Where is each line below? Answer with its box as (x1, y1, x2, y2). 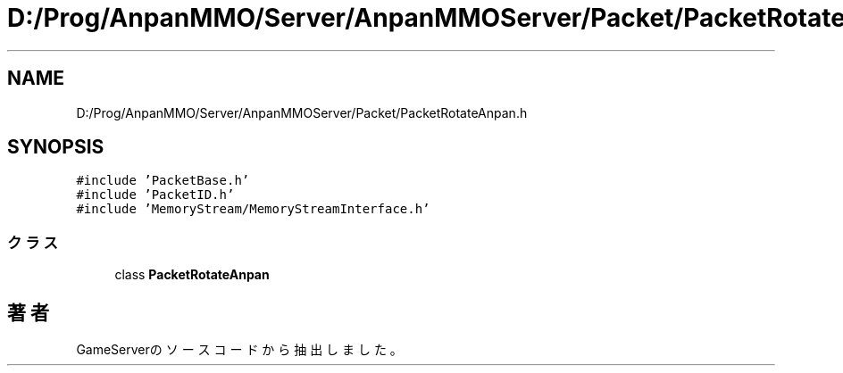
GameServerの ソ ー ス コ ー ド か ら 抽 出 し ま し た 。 (76, 342, 403, 358)
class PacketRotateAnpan (114, 267, 270, 283)
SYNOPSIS (7, 136, 104, 159)
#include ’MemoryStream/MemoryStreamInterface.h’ (76, 202, 430, 217)
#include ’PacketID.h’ (76, 187, 235, 203)
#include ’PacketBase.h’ (76, 173, 250, 188)
